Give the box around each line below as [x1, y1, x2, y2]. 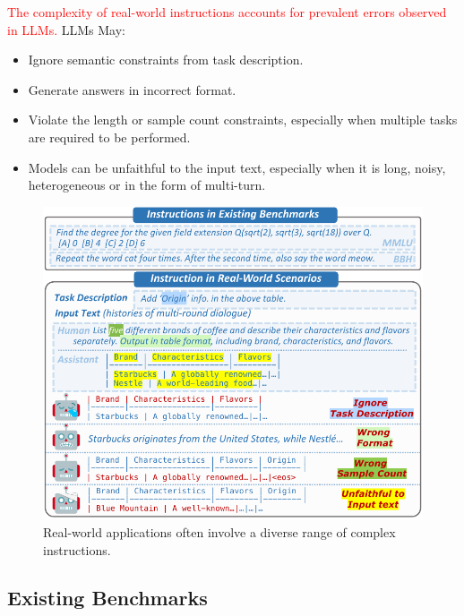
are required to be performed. [28, 127, 191, 146]
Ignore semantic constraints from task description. [28, 50, 304, 69]
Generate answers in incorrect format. [28, 80, 236, 98]
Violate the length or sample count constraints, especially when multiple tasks [28, 110, 458, 129]
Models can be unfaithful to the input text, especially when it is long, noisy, [28, 158, 446, 176]
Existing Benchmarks [7, 584, 208, 612]
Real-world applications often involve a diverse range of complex [43, 522, 396, 541]
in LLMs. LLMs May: [7, 20, 126, 38]
